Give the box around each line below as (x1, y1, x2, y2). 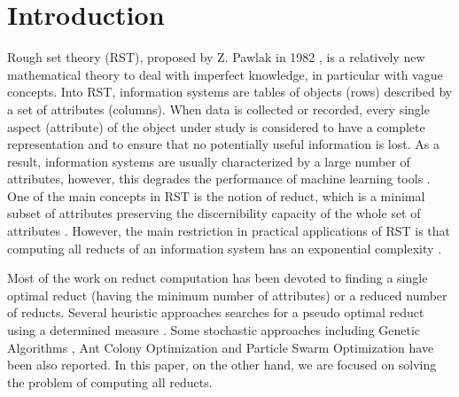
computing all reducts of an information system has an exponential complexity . (7, 238, 442, 257)
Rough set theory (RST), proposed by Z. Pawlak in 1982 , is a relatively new (7, 48, 425, 66)
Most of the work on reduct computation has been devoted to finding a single (7, 269, 428, 287)
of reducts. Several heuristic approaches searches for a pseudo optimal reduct (7, 303, 424, 322)
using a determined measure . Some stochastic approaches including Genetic (7, 321, 421, 339)
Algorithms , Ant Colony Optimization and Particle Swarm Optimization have (7, 338, 434, 356)
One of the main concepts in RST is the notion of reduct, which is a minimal (7, 186, 425, 205)
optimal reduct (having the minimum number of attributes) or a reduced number (7, 285, 447, 304)
